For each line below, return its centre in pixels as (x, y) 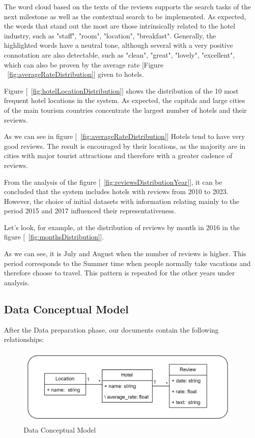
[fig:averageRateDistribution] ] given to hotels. (76, 74)
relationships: (24, 339)
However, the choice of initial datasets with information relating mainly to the (122, 201)
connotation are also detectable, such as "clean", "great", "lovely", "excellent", (119, 54)
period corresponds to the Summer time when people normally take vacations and (127, 263)
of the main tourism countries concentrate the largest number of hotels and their (126, 110)
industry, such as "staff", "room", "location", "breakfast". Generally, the (110, 35)
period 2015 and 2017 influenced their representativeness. (90, 211)
